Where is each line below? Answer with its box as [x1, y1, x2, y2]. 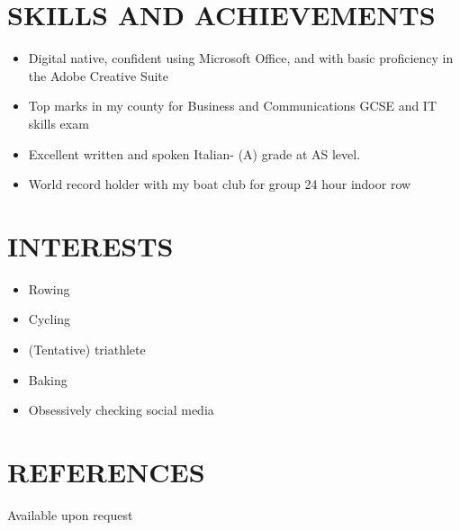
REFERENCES [7, 453, 205, 490]
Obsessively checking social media [28, 400, 214, 419]
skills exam [28, 113, 89, 132]
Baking [28, 370, 68, 389]
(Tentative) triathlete [28, 340, 146, 358]
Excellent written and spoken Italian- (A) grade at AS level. [28, 144, 361, 163]
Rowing [28, 279, 70, 298]
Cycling [28, 310, 71, 328]
